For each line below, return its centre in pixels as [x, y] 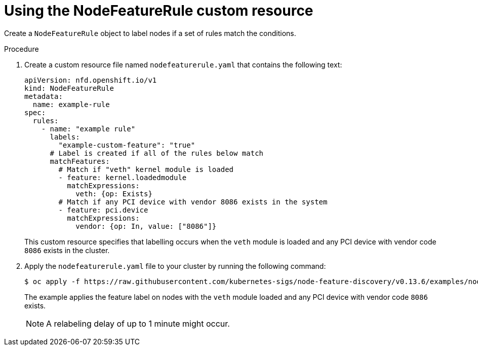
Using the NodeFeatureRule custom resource [159, 11]
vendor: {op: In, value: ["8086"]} [146, 226]
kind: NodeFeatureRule [69, 88]
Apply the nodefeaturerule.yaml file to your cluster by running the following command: [175, 266]
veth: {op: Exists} [114, 194]
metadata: [44, 96]
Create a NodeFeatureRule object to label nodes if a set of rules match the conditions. [150, 33]
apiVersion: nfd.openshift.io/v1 [91, 80]
